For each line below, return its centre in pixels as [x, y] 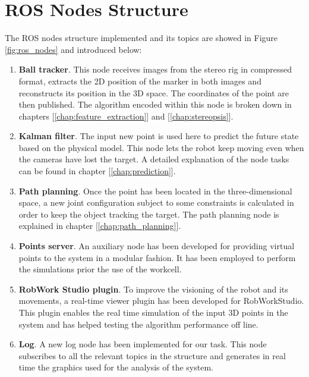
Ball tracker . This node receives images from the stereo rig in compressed [155, 69]
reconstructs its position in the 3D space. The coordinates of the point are [154, 92]
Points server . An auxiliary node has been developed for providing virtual [157, 246]
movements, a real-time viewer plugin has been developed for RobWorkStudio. [161, 301]
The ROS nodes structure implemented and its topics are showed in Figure [141, 38]
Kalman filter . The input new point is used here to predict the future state [159, 136]
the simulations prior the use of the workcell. [100, 269]
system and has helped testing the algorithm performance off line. [138, 324]
